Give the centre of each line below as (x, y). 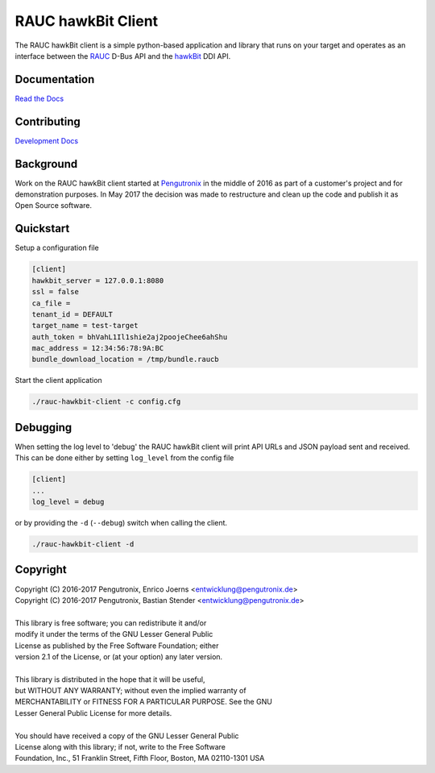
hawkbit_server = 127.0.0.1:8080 (98, 281)
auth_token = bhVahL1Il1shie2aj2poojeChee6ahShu (130, 337)
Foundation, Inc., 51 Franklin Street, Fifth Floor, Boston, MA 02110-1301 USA (140, 758)
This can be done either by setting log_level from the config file (124, 458)
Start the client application (58, 380)
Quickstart (42, 229)
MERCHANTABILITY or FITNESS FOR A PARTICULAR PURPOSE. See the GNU (144, 702)
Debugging (43, 427)
